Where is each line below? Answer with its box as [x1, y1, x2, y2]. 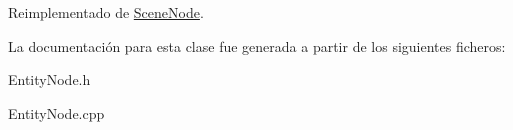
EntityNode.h [8, 69, 91, 90]
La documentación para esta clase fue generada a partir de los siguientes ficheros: [8, 35, 506, 56]
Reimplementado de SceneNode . [8, 2, 204, 22]
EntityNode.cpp [8, 102, 105, 123]
